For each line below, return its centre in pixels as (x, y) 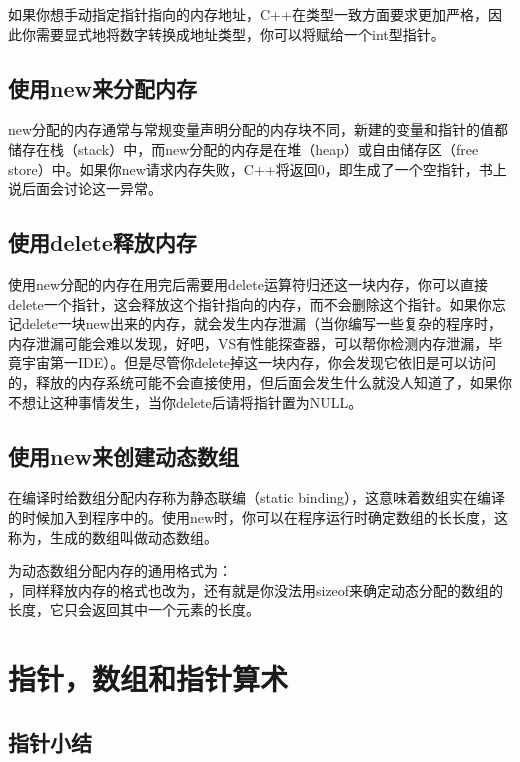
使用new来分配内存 (102, 87)
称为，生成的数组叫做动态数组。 (113, 536)
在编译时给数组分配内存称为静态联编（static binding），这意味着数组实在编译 (257, 497)
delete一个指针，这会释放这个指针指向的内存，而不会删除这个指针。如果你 (250, 303)
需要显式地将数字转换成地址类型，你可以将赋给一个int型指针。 (240, 33)
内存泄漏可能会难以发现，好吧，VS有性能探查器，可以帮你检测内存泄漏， (248, 342)
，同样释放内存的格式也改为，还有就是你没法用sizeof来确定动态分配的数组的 (256, 589)
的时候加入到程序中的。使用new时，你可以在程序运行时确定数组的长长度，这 (258, 516)
